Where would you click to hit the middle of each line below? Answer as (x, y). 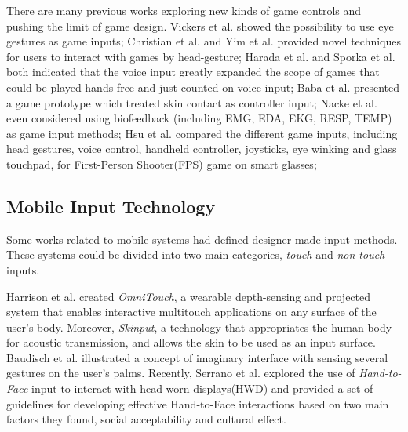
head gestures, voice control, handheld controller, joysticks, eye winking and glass (202, 149)
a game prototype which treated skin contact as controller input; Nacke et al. (192, 102)
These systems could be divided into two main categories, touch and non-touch (196, 254)
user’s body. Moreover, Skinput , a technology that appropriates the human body (199, 327)
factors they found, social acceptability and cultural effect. (146, 419)
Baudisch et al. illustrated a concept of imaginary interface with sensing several (197, 357)
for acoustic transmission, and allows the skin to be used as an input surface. (191, 342)
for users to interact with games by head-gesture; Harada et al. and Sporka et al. (201, 56)
